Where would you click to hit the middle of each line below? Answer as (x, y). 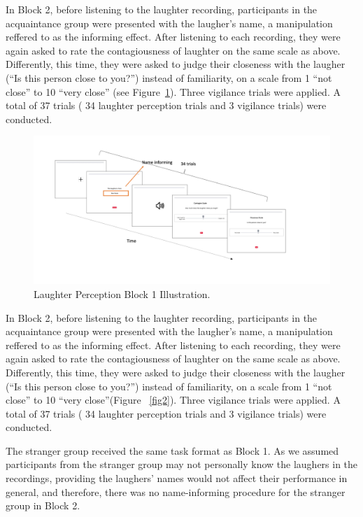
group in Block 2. (43, 505)
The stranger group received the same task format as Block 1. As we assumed (172, 450)
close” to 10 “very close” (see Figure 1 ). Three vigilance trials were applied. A (173, 91)
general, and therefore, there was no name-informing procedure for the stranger (176, 491)
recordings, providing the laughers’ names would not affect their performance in (177, 478)
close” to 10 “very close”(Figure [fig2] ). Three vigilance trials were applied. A (173, 400)
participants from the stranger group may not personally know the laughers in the (182, 464)
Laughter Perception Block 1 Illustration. (122, 293)
